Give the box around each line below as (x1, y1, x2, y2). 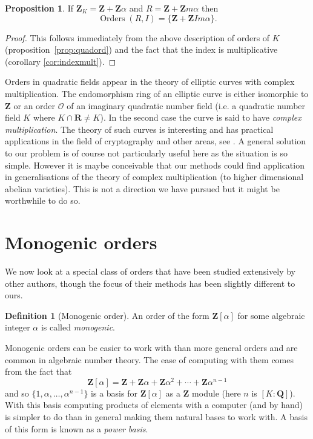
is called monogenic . (41, 321, 115, 333)
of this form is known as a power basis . (5, 422, 148, 435)
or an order (13, 99, 56, 112)
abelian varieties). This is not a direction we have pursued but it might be (5, 182, 280, 195)
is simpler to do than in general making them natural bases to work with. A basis (5, 411, 308, 423)
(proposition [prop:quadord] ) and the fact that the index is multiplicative (5, 43, 278, 56)
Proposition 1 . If (5, 2, 73, 14)
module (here (192, 386, 241, 399)
